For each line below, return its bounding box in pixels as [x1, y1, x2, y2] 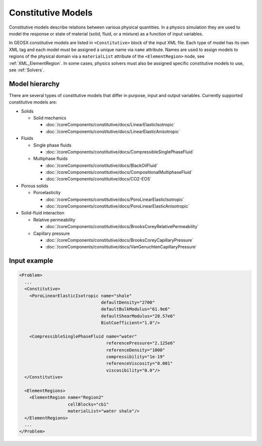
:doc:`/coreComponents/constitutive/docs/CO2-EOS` [45, 176, 152, 182]
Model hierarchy [9, 80, 60, 88]
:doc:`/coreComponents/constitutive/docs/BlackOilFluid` [45, 163, 158, 168]
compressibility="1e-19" [106, 354, 165, 360]
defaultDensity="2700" [101, 299, 155, 305]
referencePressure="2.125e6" [106, 340, 176, 346]
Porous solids [21, 182, 49, 189]
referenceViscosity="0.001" [106, 361, 173, 366]
